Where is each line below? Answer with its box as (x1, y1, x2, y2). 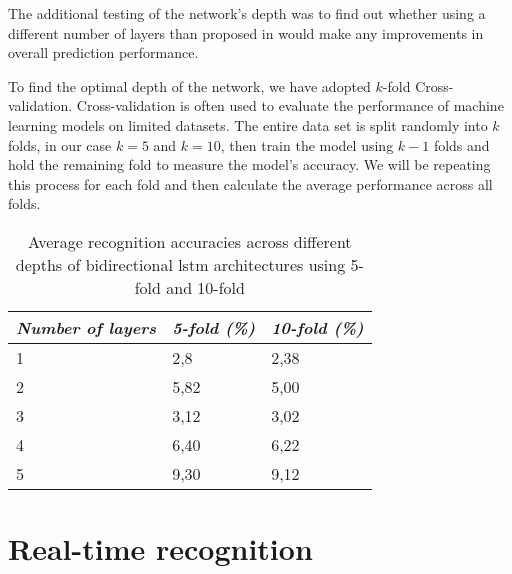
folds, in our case (8, 134, 112, 155)
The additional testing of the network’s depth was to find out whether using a (8, 3, 486, 23)
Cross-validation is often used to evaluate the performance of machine (76, 95, 504, 116)
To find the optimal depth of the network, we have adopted (8, 75, 371, 96)
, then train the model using (220, 134, 394, 155)
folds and (433, 134, 490, 155)
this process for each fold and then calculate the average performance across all (8, 173, 493, 194)
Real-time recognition (8, 528, 313, 569)
